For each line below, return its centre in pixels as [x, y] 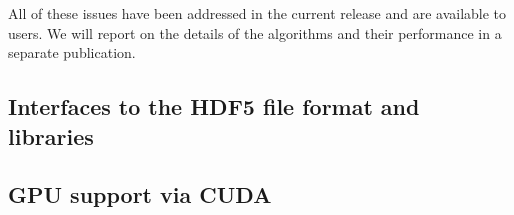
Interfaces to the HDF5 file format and [214, 106]
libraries [51, 135]
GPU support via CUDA [140, 194]
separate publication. [72, 52]
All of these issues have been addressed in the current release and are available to [257, 13]
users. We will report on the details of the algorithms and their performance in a [255, 32]
